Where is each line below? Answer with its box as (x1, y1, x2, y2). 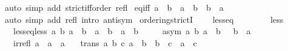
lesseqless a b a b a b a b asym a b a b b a (13, 25, 251, 37)
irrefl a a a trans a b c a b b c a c (13, 36, 197, 49)
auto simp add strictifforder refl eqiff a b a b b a (4, 1, 224, 13)
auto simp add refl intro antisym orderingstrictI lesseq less (4, 13, 284, 25)
